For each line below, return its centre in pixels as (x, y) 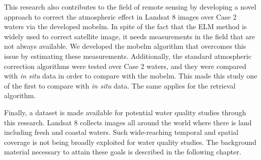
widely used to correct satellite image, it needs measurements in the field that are (130, 36)
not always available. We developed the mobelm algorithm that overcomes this (125, 46)
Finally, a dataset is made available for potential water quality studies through (125, 112)
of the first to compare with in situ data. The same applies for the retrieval (120, 85)
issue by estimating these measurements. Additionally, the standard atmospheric (128, 56)
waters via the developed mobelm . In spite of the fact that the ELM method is (125, 26)
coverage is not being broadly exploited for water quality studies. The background (130, 142)
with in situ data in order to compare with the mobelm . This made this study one (131, 76)
